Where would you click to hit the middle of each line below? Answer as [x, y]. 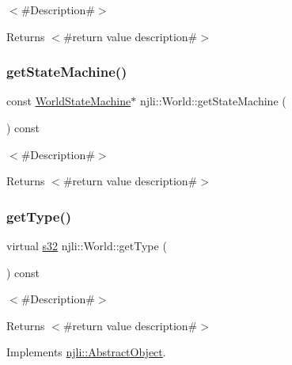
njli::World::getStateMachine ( [213, 101]
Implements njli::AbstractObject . [86, 352]
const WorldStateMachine [69, 101]
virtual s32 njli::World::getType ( [87, 245]
